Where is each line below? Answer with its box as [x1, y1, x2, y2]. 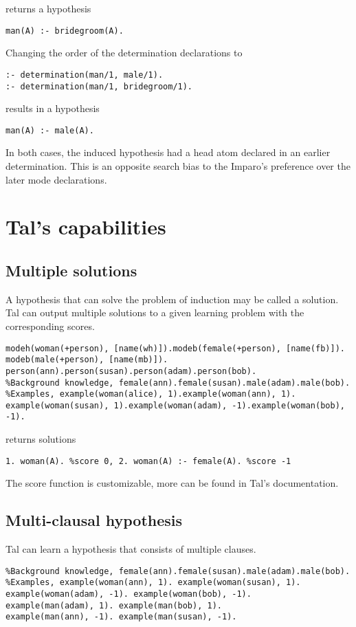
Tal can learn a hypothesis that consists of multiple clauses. [5, 542, 256, 556]
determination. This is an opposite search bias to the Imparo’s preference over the [5, 159, 351, 173]
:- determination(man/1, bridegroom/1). [5, 81, 193, 91]
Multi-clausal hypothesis [5, 509, 183, 531]
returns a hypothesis [5, 1, 91, 15]
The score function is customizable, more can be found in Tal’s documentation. [5, 476, 339, 490]
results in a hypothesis [5, 101, 100, 115]
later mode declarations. [5, 172, 107, 186]
